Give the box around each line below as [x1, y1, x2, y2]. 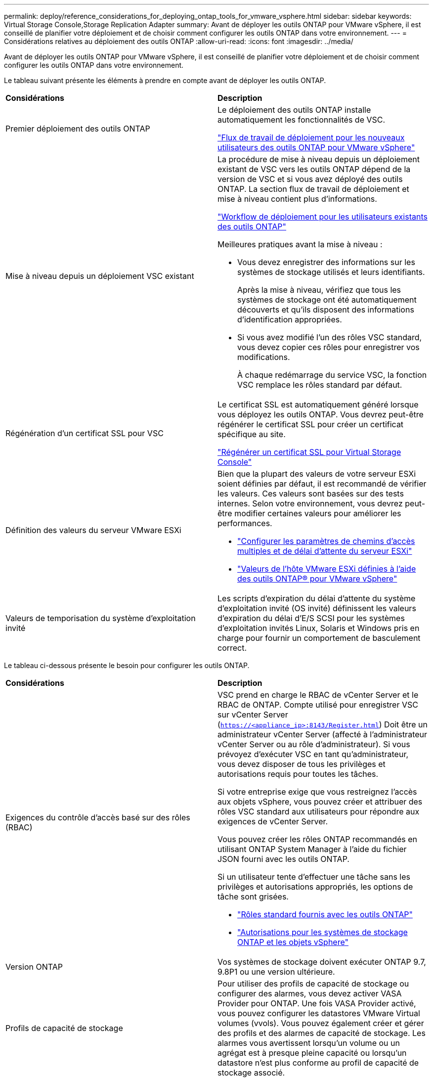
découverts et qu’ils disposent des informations [237, 305, 414, 315]
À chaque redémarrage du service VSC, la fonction [237, 370, 427, 380]
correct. [217, 643, 247, 653]
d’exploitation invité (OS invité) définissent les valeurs [217, 603, 416, 613]
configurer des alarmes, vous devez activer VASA [217, 989, 402, 998]
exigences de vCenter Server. [217, 816, 328, 826]
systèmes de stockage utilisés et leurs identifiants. [237, 267, 425, 277]
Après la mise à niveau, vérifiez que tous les [237, 285, 401, 295]
